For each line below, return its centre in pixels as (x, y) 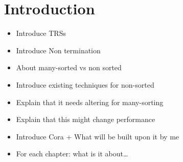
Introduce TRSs (41, 33)
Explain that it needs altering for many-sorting (90, 102)
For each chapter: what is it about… (72, 154)
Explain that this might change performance (86, 119)
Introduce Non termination (58, 50)
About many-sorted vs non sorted (69, 67)
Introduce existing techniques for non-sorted (85, 84)
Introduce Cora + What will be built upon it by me (98, 136)
